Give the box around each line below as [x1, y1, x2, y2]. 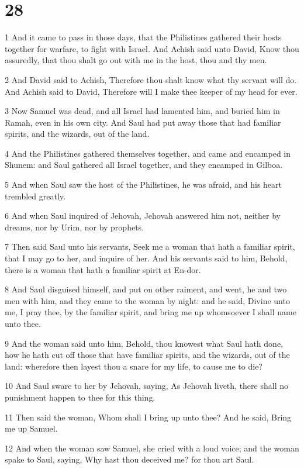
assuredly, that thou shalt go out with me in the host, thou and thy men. [5, 54, 267, 66]
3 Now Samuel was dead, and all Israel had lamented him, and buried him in [5, 105, 280, 117]
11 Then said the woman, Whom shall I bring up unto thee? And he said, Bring [5, 411, 292, 423]
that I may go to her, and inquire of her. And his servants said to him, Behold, [5, 252, 288, 264]
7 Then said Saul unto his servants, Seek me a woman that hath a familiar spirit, [5, 240, 295, 253]
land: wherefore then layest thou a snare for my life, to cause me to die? [5, 360, 262, 372]
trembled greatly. [5, 189, 65, 202]
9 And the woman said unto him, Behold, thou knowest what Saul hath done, [5, 337, 283, 349]
